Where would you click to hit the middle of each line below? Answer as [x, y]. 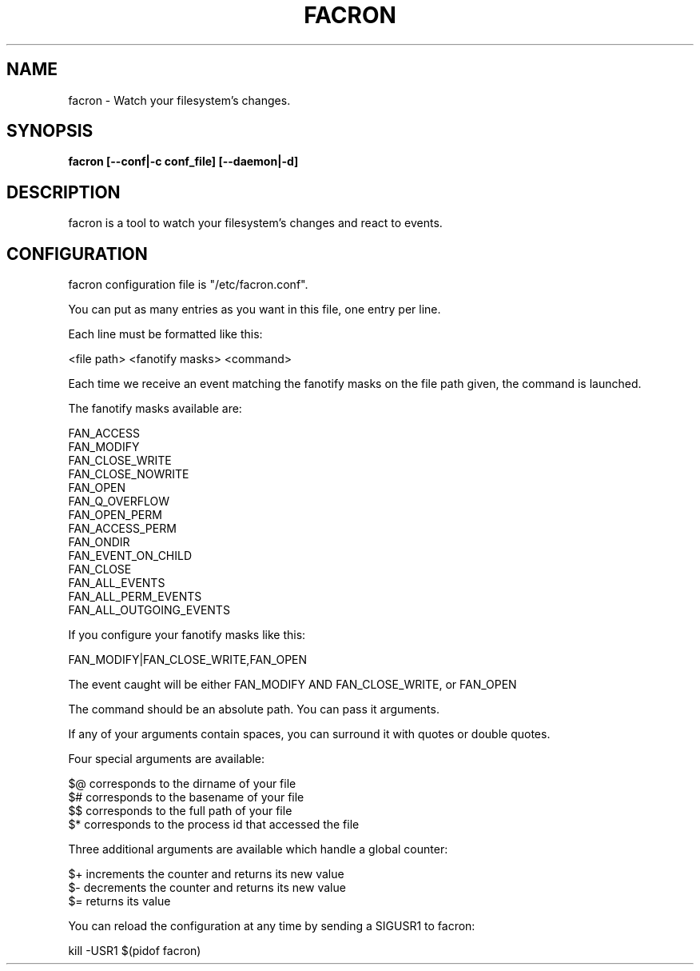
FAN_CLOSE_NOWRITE [129, 474]
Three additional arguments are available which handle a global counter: [258, 849]
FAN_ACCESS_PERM [122, 529]
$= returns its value [119, 901]
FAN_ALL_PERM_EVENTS [135, 597]
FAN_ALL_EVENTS [117, 583]
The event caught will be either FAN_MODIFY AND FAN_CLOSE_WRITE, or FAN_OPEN [292, 685]
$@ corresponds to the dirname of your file [182, 784]
